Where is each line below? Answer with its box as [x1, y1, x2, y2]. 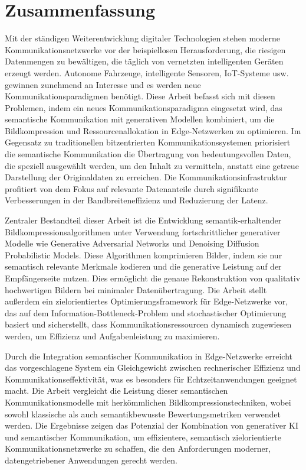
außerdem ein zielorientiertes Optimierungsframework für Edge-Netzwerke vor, [5, 295, 288, 307]
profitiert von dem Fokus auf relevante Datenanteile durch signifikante [5, 182, 258, 195]
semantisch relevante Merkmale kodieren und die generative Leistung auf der [5, 260, 282, 273]
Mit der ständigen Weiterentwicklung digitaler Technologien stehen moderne [5, 32, 280, 44]
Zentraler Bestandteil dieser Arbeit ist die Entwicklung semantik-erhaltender [5, 214, 282, 226]
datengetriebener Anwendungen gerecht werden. [5, 453, 177, 466]
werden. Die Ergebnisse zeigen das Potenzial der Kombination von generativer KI [5, 419, 298, 432]
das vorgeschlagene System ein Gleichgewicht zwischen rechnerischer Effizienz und [5, 361, 301, 374]
